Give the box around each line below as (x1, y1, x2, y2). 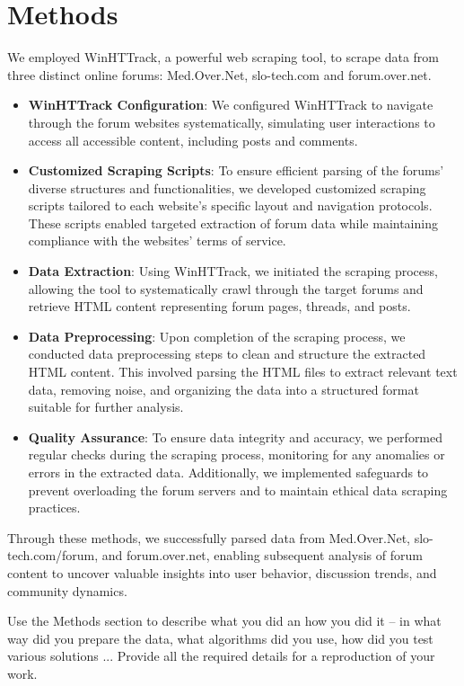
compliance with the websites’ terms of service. (28, 231, 286, 250)
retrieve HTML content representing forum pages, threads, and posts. (28, 297, 411, 316)
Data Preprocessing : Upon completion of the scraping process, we (28, 326, 406, 345)
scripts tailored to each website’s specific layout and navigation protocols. (28, 196, 433, 215)
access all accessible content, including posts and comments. (28, 130, 358, 149)
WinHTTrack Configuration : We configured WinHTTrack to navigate (28, 95, 433, 114)
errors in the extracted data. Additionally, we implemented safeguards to (28, 463, 429, 481)
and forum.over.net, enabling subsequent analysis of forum (101, 546, 423, 565)
